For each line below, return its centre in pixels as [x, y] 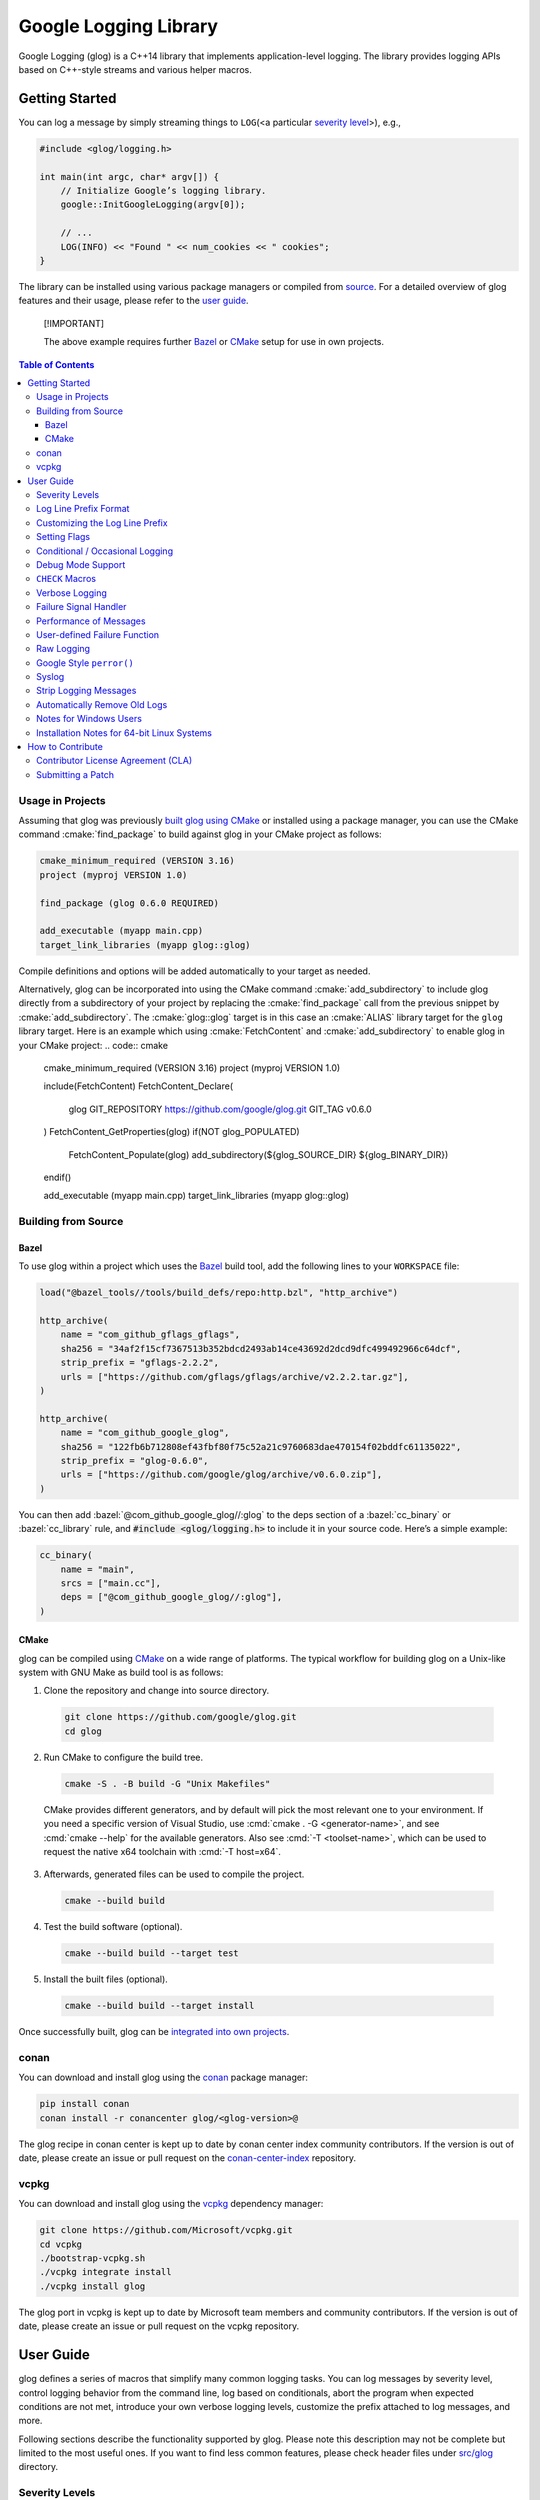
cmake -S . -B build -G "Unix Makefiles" [167, 1783]
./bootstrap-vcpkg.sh [92, 2258]
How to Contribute [65, 747]
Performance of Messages [91, 621]
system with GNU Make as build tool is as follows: [121, 1672]
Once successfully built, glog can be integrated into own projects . [154, 2032]
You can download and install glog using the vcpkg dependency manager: [171, 2204]
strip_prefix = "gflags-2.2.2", [140, 1363]
